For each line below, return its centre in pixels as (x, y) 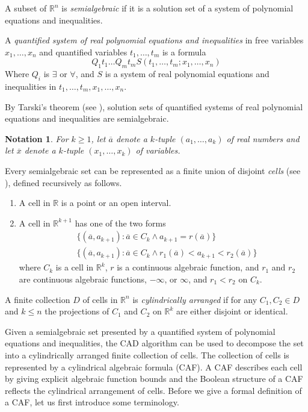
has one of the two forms (120, 223)
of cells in (100, 299)
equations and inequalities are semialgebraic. (87, 118)
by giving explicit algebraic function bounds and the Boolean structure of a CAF (154, 379)
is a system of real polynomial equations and (187, 74)
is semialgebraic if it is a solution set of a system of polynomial (177, 8)
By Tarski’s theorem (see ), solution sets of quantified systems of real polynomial (154, 106)
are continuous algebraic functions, (83, 279)
